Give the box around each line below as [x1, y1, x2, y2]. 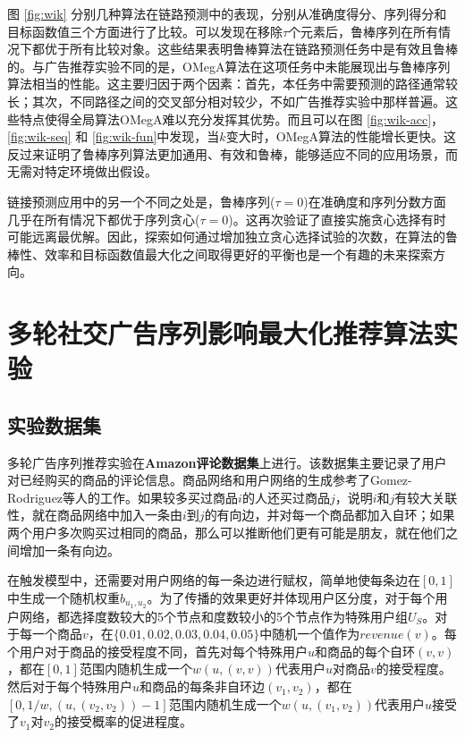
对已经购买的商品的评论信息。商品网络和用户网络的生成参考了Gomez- [7, 470, 412, 489]
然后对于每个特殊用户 [7, 677, 132, 696]
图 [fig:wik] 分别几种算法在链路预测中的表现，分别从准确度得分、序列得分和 [7, 4, 447, 22]
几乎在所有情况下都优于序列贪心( [7, 209, 200, 228]
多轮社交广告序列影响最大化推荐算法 [7, 315, 434, 352]
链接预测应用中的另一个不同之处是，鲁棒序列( [7, 191, 275, 210]
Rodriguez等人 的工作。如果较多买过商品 [7, 487, 239, 506]
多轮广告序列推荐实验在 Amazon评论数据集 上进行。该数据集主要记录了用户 [7, 453, 447, 471]
